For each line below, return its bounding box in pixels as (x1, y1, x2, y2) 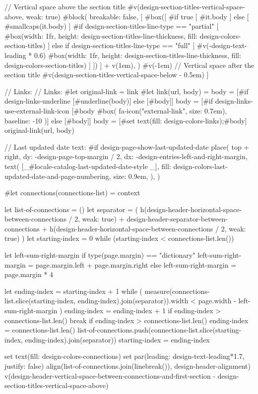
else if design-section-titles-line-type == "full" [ (52, 40, 195, 51)
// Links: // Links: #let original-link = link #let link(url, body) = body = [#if (4, 86, 249, 96)
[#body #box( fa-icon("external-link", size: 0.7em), (71, 105, 227, 115)
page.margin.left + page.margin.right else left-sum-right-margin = (36, 259, 237, 270)
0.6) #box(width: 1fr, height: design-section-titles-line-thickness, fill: (34, 50, 241, 60)
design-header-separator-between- (127, 214, 228, 224)
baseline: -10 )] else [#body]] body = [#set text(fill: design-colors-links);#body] (4, 115, 247, 125)
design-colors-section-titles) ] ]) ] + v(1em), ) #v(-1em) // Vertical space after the (4, 59, 255, 70)
